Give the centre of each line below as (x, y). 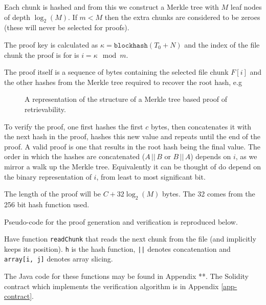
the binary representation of (48, 176)
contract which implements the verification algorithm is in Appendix (112, 286)
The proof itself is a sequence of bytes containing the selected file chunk (116, 72)
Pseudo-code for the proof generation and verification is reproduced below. (121, 221)
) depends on (211, 156)
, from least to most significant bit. (151, 176)
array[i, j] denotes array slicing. (59, 259)
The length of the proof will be (53, 194)
